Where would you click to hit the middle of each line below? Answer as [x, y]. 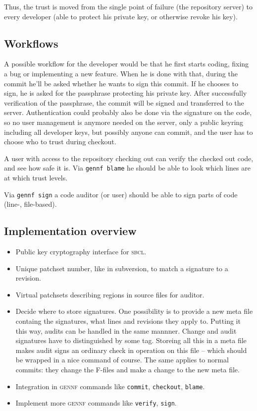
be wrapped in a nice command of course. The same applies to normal [122, 360]
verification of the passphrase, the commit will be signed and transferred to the [124, 102]
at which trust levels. [36, 177]
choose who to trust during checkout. [60, 142]
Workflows [31, 43]
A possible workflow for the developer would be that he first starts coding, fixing [127, 64]
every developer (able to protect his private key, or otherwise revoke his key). [121, 16]
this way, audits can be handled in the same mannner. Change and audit [126, 330]
